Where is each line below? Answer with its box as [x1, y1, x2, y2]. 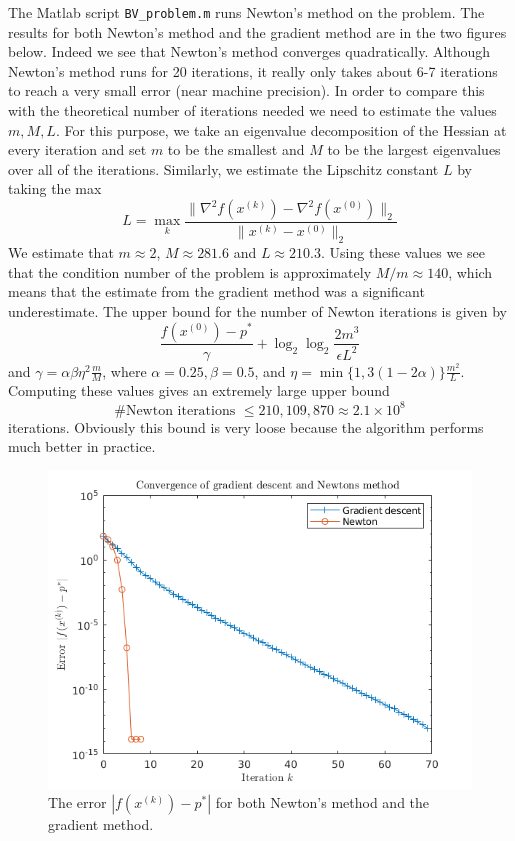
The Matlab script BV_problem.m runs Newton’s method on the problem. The [8, 2, 485, 22]
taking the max [8, 178, 102, 199]
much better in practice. [8, 436, 156, 457]
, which [448, 261, 493, 282]
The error [48, 792, 107, 813]
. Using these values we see [320, 242, 485, 263]
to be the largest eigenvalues [327, 139, 501, 160]
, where [102, 360, 147, 381]
